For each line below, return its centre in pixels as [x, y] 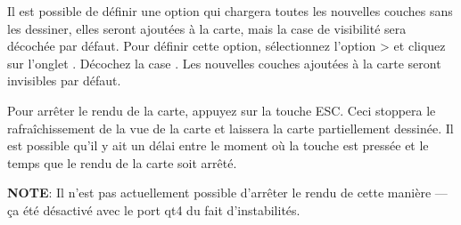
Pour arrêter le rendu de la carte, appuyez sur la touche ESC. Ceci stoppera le [222, 110]
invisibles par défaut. [64, 80]
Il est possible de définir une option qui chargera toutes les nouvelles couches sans [230, 11]
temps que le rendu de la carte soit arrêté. [122, 162]
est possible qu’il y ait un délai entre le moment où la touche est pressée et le [218, 145]
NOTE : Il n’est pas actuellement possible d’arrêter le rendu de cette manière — [227, 193]
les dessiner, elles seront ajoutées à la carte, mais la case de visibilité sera [207, 28]
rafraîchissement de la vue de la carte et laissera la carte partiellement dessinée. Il [230, 128]
